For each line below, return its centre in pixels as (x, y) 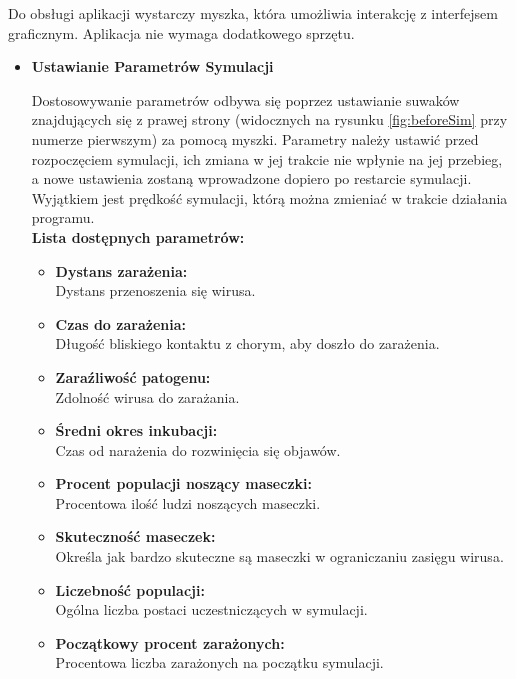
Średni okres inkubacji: (136, 430)
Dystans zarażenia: (121, 270)
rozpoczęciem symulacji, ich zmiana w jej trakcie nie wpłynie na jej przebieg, (267, 158)
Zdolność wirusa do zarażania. (147, 396)
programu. (63, 217)
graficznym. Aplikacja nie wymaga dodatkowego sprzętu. (181, 32)
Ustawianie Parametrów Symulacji (152, 66)
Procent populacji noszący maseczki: (183, 483)
